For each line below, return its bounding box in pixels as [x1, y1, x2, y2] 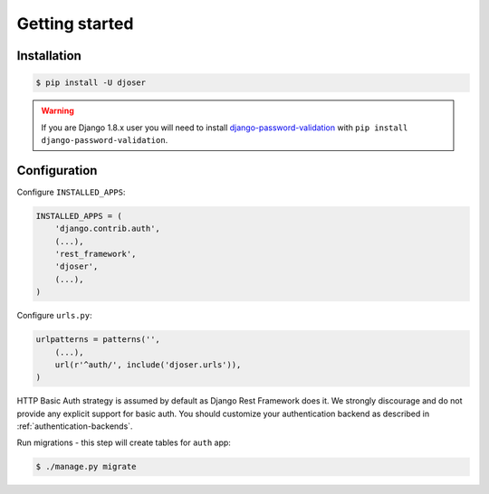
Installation [16, 48, 81, 63]
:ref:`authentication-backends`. [16, 421, 133, 432]
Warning [41, 105, 74, 117]
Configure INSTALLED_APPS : [16, 186, 126, 197]
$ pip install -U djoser [35, 78, 147, 88]
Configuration [16, 163, 98, 178]
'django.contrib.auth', [54, 223, 160, 234]
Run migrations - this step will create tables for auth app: [16, 437, 231, 448]
